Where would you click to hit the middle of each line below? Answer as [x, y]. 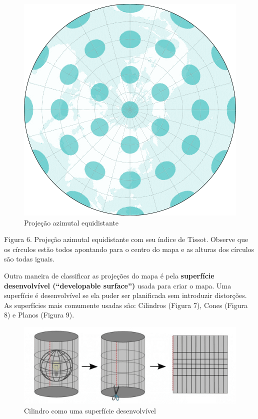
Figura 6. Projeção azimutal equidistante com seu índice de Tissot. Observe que [126, 239]
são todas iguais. [29, 259]
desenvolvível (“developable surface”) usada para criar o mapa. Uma [118, 285]
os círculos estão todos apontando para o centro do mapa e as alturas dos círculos [129, 249]
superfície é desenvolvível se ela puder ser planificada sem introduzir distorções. [125, 295]
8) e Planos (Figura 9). [39, 315]
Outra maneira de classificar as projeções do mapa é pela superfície [109, 275]
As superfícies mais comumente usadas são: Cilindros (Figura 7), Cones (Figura [126, 305]
